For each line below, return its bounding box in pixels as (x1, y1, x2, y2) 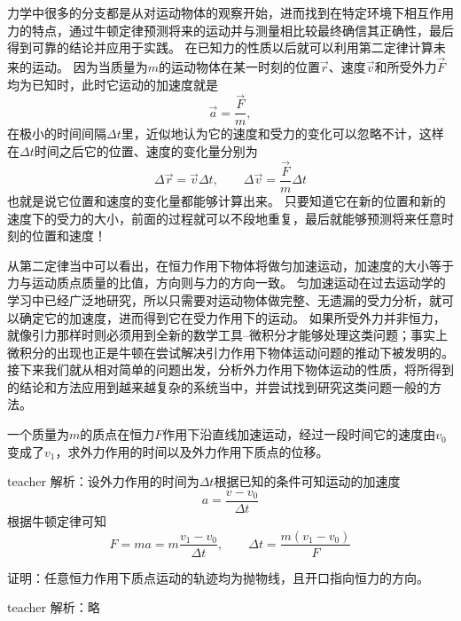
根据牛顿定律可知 (7, 511, 106, 530)
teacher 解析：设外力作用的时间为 (7, 472, 199, 491)
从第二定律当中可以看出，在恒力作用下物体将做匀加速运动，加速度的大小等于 (7, 255, 454, 274)
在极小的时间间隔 (7, 124, 106, 143)
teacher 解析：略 (7, 598, 100, 617)
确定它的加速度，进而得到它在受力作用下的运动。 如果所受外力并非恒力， (19, 308, 446, 326)
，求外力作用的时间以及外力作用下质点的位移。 (55, 442, 329, 460)
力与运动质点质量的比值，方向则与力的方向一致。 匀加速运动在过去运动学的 (7, 273, 446, 292)
